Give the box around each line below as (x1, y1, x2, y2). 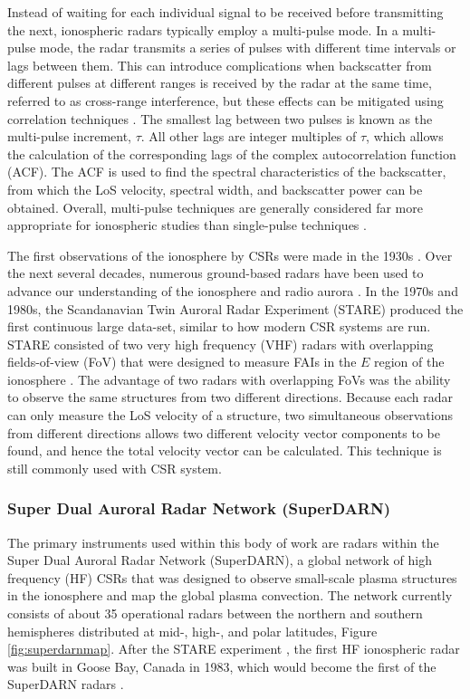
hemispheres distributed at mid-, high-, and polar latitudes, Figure (7, 621, 378, 640)
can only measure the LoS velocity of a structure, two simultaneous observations (7, 406, 453, 425)
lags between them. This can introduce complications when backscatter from (7, 55, 432, 74)
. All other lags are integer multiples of (140, 127, 357, 146)
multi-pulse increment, (7, 127, 132, 146)
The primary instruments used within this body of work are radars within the (7, 532, 439, 551)
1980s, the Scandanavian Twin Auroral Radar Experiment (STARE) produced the (7, 299, 464, 318)
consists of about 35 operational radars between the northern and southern (7, 604, 423, 623)
